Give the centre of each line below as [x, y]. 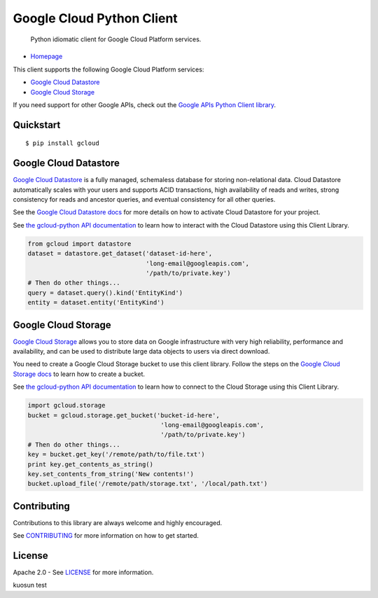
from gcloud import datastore [79, 244]
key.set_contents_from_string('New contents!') [111, 474]
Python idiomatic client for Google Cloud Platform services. [116, 39]
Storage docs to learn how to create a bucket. [79, 374]
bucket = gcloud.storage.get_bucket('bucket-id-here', [124, 415]
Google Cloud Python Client [95, 18]
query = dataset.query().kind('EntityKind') [105, 293]
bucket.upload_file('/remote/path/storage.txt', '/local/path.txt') [148, 484]
